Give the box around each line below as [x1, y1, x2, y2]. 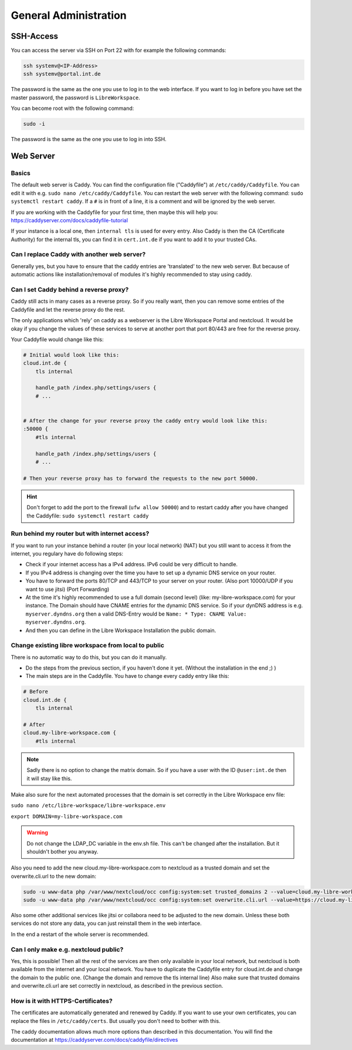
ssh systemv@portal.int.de [23, 71, 101, 78]
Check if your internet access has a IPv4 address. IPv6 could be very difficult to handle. [25, 561, 238, 568]
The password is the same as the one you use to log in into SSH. [11, 136, 167, 143]
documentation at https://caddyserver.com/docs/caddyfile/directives [11, 1036, 178, 1044]
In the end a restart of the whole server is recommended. [11, 931, 149, 938]
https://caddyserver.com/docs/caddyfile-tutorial [11, 216, 128, 223]
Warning [26, 829, 48, 836]
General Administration [11, 9, 127, 22]
